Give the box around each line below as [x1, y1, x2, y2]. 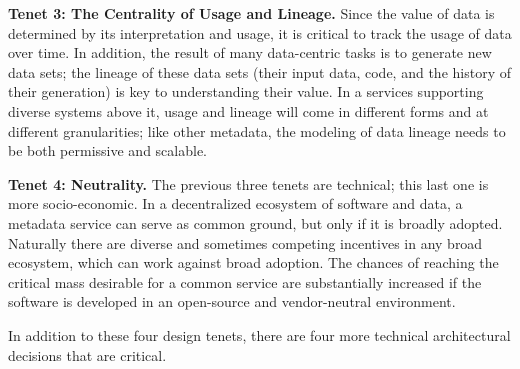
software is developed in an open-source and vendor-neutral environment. [8, 291, 456, 312]
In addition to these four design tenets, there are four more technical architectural [8, 324, 511, 345]
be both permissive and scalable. [8, 140, 207, 161]
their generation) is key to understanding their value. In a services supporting [8, 81, 484, 102]
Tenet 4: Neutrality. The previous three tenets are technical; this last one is [8, 173, 489, 194]
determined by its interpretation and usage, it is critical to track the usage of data [8, 22, 512, 43]
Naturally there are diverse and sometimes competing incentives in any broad [8, 232, 483, 253]
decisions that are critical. [8, 344, 167, 365]
